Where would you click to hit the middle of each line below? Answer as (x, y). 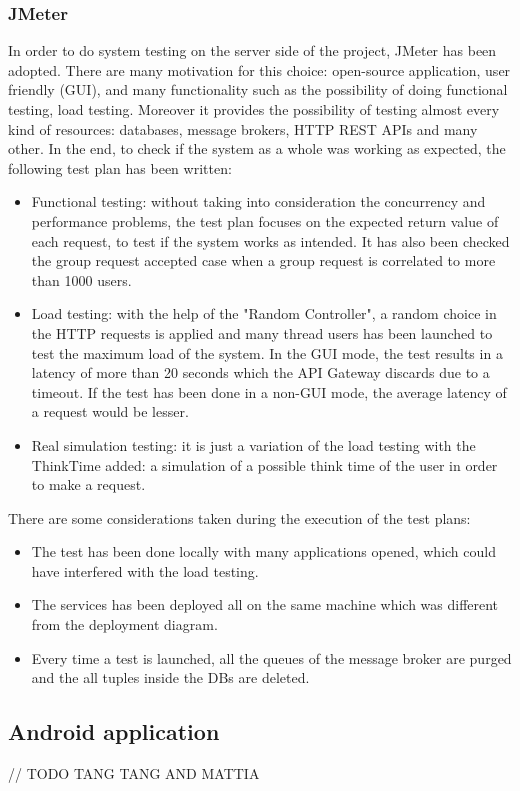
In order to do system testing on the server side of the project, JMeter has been (252, 50)
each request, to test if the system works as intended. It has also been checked (270, 240)
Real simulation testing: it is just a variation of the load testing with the (253, 444)
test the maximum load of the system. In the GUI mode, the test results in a (267, 352)
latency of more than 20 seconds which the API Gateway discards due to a (260, 372)
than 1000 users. (81, 279)
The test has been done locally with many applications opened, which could (263, 551)
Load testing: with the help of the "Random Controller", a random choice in (264, 313)
